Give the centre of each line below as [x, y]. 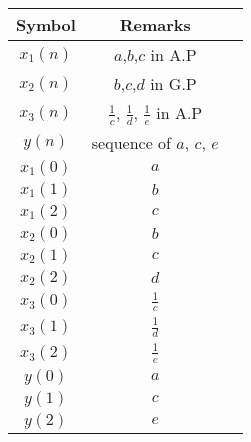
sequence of [131, 142]
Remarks [155, 24]
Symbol [46, 24]
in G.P [173, 83]
